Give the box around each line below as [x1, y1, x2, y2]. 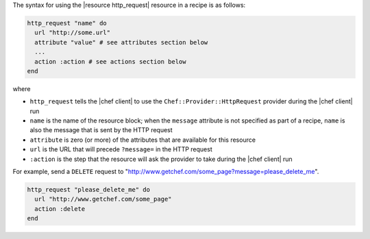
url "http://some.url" [34, 29, 111, 37]
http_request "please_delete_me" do [27, 186, 151, 194]
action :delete [34, 205, 86, 212]
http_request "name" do [27, 19, 108, 27]
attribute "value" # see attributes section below [34, 38, 208, 46]
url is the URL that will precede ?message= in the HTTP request [29, 145, 212, 153]
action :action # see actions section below [34, 58, 186, 65]
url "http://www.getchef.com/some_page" [34, 195, 172, 203]
